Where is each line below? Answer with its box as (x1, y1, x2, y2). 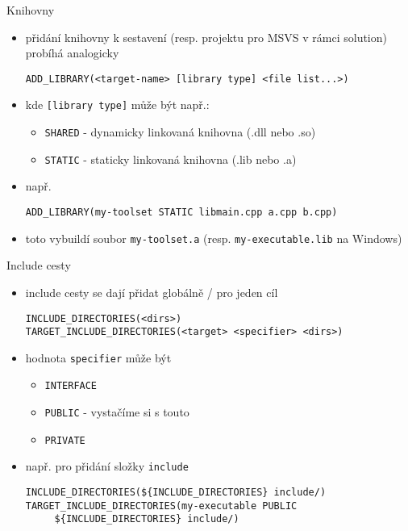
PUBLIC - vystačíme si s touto (44, 403, 189, 420)
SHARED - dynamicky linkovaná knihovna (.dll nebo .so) (44, 123, 316, 140)
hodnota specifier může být (25, 349, 172, 366)
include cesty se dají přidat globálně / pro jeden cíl (25, 283, 278, 300)
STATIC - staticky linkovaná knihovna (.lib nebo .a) (44, 150, 297, 167)
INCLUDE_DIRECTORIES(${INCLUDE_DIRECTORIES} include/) (25, 487, 327, 499)
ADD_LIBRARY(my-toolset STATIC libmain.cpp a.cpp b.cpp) (25, 207, 338, 218)
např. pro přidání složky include (25, 458, 189, 475)
